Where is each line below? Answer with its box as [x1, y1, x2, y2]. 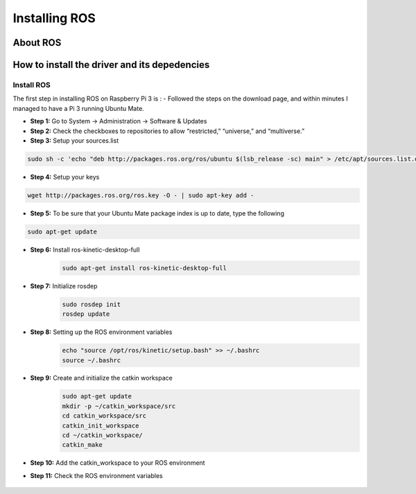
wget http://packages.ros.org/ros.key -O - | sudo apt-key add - [27, 191, 254, 199]
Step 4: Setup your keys [30, 173, 100, 181]
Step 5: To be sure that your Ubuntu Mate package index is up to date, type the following [30, 209, 284, 218]
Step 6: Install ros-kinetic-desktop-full [30, 245, 140, 254]
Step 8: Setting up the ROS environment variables [30, 328, 173, 336]
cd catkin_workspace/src [62, 412, 147, 420]
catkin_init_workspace [62, 421, 139, 430]
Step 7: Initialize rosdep [30, 281, 98, 290]
